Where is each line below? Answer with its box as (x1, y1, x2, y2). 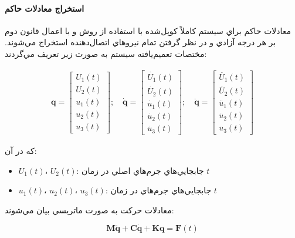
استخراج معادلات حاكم (5, 2, 84, 14)
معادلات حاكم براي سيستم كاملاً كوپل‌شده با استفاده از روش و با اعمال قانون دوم (5, 24, 291, 36)
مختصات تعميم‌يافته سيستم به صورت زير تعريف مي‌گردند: (5, 47, 207, 59)
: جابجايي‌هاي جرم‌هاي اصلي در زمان (76, 164, 204, 176)
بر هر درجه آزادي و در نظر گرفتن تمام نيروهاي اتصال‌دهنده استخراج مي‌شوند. (5, 36, 276, 48)
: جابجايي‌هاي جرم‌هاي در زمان (105, 184, 212, 196)
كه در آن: (5, 145, 37, 157)
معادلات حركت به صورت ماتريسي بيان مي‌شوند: (5, 203, 174, 216)
